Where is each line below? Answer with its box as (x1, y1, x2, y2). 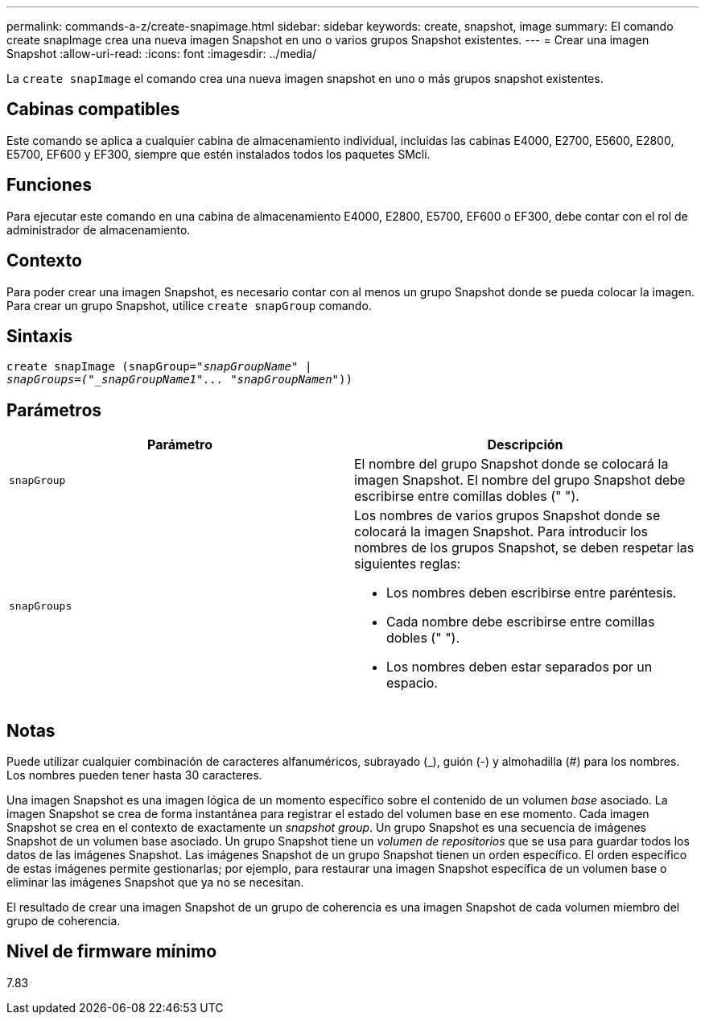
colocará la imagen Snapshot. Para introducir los (354, 523, 648, 540)
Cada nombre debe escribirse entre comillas (386, 614, 655, 630)
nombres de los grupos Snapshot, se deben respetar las (354, 539, 695, 556)
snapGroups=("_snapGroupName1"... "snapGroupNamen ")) (6, 373, 352, 386)
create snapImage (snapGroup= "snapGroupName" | (6, 360, 312, 374)
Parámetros (6, 399, 102, 420)
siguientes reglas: (354, 556, 461, 573)
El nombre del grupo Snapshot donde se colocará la (354, 456, 669, 473)
